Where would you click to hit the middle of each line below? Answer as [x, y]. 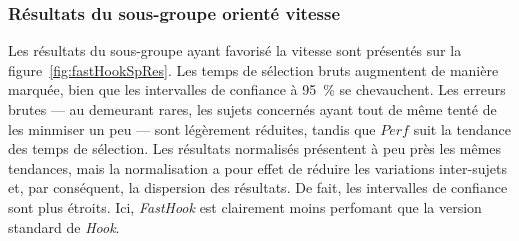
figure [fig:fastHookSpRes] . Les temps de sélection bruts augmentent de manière [253, 69]
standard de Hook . [64, 226]
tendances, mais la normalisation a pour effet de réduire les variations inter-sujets [257, 167]
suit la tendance [462, 128]
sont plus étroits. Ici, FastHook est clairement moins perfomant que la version [245, 206]
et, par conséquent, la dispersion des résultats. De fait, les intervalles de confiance [258, 187]
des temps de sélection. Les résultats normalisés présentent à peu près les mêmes [255, 148]
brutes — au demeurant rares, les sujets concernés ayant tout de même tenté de [252, 109]
